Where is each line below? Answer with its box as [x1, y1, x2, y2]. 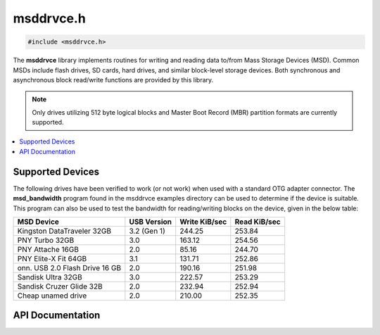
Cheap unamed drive [17, 291, 87, 301]
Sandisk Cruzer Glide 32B [17, 282, 103, 291]
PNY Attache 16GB [17, 244, 79, 254]
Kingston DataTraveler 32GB [17, 226, 112, 236]
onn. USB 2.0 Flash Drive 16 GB [17, 263, 122, 272]
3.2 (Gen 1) [129, 226, 165, 236]
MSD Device [17, 217, 60, 227]
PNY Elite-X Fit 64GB [17, 253, 87, 263]
